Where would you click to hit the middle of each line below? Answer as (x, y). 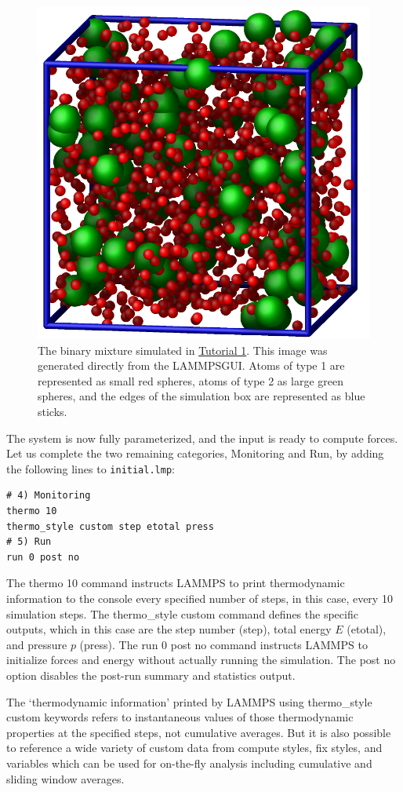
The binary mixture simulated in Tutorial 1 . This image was (183, 350)
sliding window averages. (65, 778)
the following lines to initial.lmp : (91, 468)
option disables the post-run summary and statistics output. (151, 675)
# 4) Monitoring (49, 496)
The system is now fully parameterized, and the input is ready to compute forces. (202, 438)
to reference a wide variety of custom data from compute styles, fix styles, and (194, 748)
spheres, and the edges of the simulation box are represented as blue (201, 396)
